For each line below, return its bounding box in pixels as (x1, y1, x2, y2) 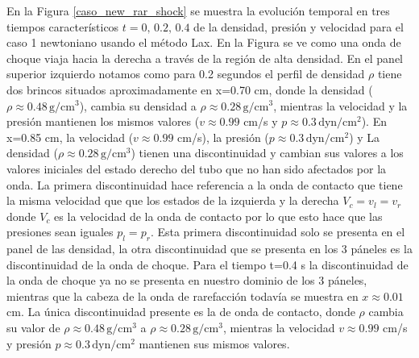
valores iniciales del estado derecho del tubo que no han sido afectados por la (6, 160, 387, 177)
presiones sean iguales (6, 223, 114, 240)
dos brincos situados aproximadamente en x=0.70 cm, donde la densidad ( (6, 81, 373, 98)
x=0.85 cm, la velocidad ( (6, 128, 134, 145)
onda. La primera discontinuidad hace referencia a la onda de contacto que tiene (6, 176, 403, 193)
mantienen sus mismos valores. (139, 335, 290, 352)
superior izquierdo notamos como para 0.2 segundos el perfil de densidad (6, 65, 365, 82)
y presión (6, 335, 52, 352)
